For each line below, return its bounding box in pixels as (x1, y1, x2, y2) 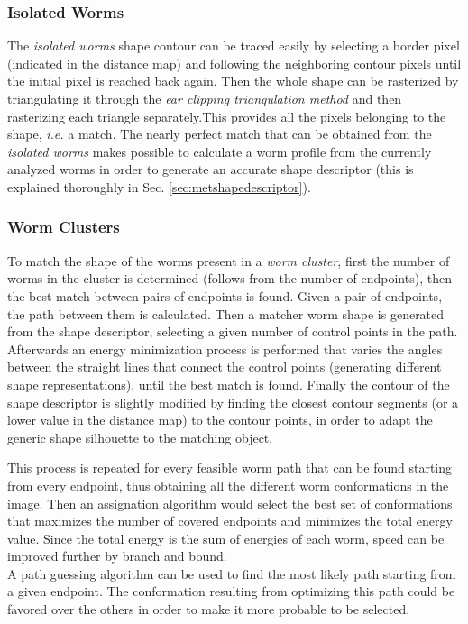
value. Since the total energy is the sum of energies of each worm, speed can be (7, 528, 445, 547)
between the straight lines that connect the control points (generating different (7, 357, 442, 376)
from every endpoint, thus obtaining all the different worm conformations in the (7, 475, 449, 494)
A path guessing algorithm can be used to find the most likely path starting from (7, 564, 456, 583)
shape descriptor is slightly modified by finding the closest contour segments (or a (7, 392, 459, 411)
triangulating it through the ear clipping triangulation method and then (7, 89, 402, 107)
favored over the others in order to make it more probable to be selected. (7, 600, 410, 619)
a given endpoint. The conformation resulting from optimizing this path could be (7, 582, 455, 601)
